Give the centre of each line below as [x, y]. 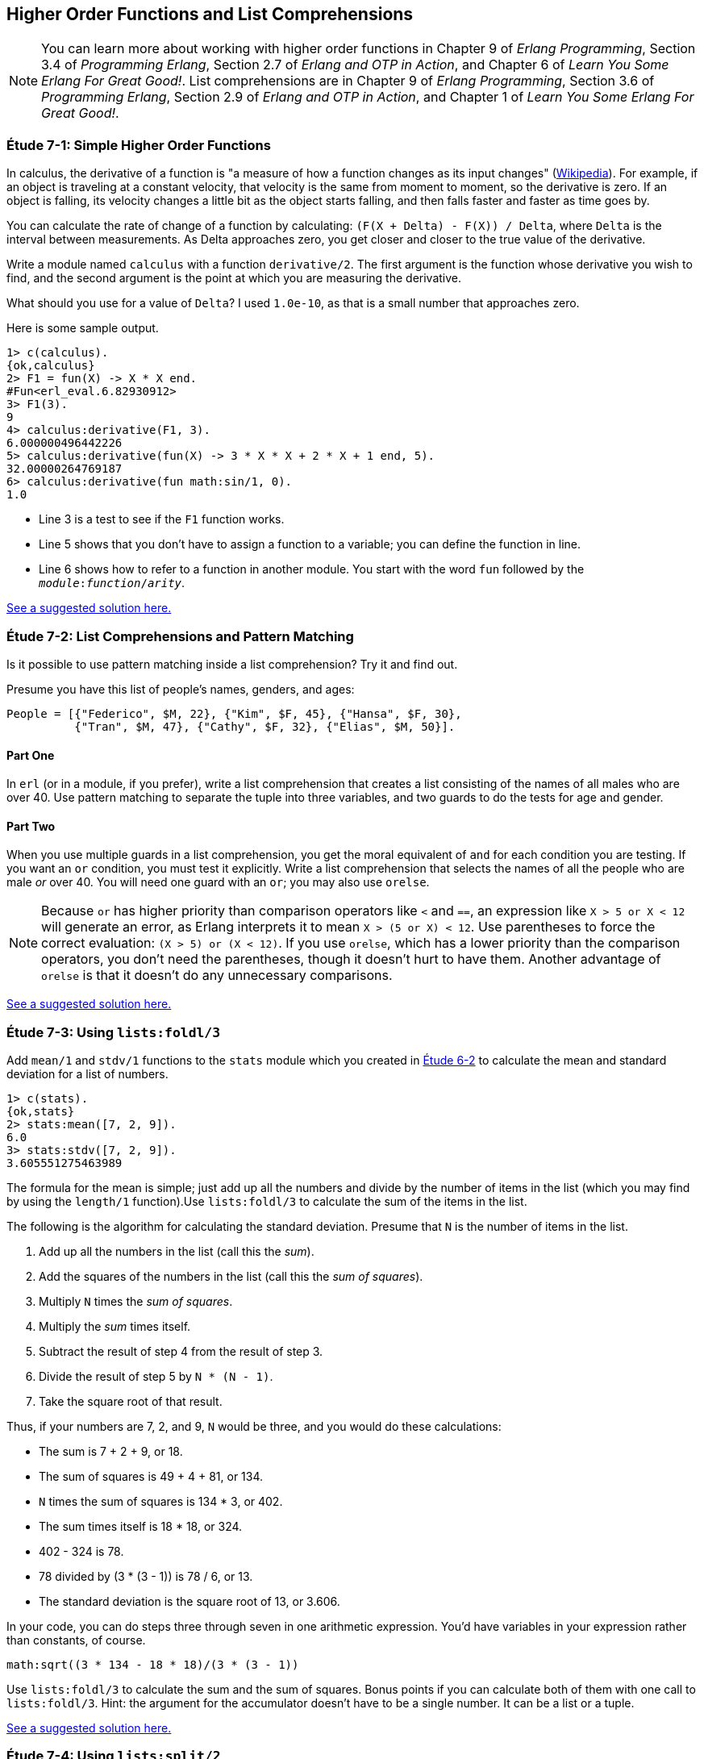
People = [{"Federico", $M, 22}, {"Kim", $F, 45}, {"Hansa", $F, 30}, [234, 713]
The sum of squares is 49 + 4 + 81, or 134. [151, 1477]
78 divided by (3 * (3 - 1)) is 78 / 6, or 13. [146, 1577]
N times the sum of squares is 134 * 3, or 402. [161, 1502]
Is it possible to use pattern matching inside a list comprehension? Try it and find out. [232, 664]
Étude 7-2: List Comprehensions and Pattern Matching [180, 636]
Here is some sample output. [83, 328]
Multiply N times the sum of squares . [136, 1302]
